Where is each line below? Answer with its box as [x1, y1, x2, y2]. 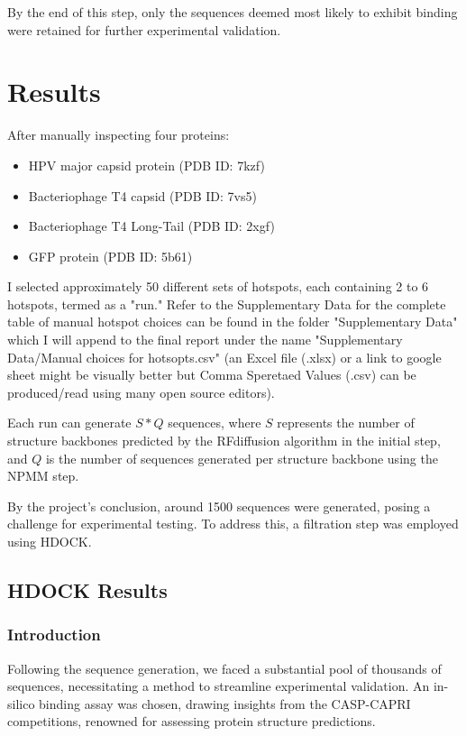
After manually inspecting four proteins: [7, 125, 230, 144]
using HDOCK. [7, 532, 92, 550]
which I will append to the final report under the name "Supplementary [7, 330, 403, 349]
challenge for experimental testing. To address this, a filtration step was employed [7, 514, 459, 533]
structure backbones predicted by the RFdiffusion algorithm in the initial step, [7, 431, 441, 450]
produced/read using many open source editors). [7, 382, 275, 401]
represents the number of [277, 413, 415, 432]
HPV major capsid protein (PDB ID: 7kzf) [28, 155, 265, 174]
